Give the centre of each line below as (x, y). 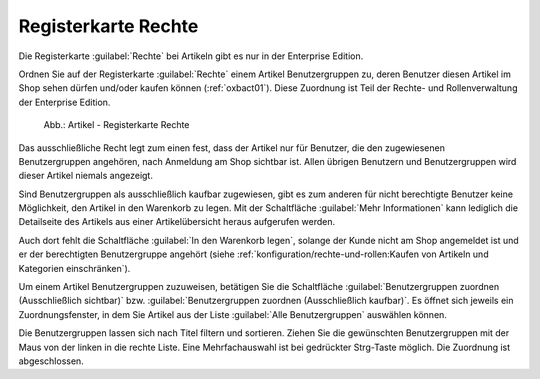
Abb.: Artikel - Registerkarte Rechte (116, 125)
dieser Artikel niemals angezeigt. (86, 176)
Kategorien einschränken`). (74, 268)
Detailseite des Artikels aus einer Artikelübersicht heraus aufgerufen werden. (177, 222)
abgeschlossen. (51, 361)
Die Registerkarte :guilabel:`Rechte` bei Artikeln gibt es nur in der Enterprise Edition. (191, 56)
